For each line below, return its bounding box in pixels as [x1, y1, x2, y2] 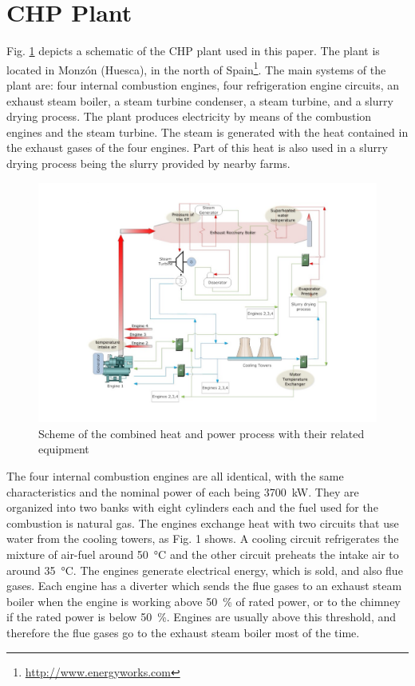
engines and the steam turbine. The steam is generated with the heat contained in [6, 123, 409, 140]
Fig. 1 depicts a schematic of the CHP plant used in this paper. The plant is [6, 42, 380, 59]
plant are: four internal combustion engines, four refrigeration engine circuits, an [6, 76, 400, 93]
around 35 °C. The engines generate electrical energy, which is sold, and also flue [6, 561, 403, 578]
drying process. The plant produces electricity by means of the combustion [6, 108, 372, 125]
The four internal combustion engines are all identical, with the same [6, 467, 344, 484]
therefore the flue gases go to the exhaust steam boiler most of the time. [6, 624, 360, 640]
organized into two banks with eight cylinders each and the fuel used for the [6, 499, 378, 516]
